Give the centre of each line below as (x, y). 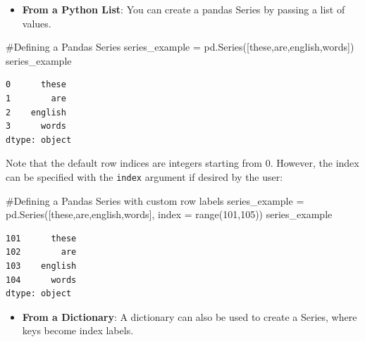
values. (37, 23)
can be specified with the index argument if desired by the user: (144, 176)
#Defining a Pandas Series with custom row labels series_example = (155, 200)
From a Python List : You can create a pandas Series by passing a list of (184, 9)
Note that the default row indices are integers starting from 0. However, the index (182, 163)
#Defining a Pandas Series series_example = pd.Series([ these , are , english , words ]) (180, 47)
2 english (36, 112)
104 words (41, 280)
